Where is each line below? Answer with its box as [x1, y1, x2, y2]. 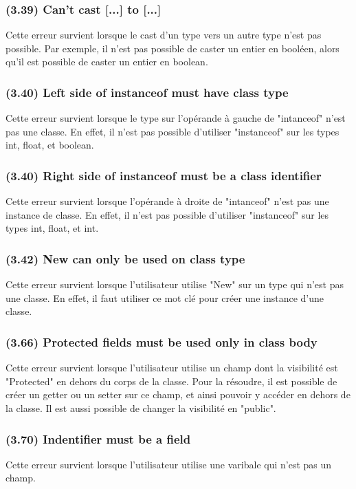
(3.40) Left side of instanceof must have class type [5, 83, 289, 100]
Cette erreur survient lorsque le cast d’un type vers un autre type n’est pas [5, 28, 322, 42]
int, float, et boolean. [5, 138, 94, 152]
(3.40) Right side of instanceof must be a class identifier [5, 166, 322, 184]
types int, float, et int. [5, 221, 99, 235]
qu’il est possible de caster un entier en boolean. [5, 54, 208, 69]
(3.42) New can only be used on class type [5, 250, 245, 267]
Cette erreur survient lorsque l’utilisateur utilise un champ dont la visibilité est [5, 360, 338, 375]
